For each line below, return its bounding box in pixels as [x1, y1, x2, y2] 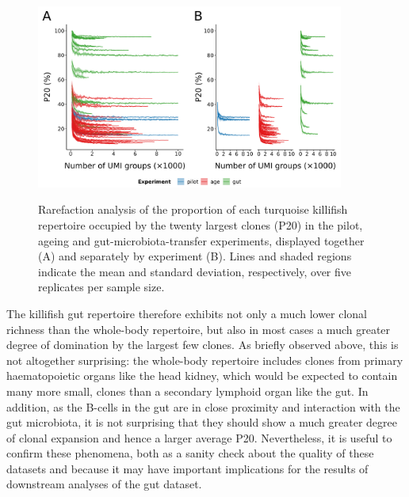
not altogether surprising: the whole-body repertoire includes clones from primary [6, 351, 403, 368]
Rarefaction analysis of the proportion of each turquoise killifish [38, 201, 348, 218]
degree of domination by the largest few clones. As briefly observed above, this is [6, 336, 399, 353]
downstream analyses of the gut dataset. [6, 476, 202, 492]
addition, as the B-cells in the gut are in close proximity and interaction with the [6, 398, 400, 415]
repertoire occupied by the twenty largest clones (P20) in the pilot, [38, 216, 363, 233]
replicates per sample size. [38, 279, 165, 295]
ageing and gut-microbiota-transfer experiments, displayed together [38, 232, 365, 248]
